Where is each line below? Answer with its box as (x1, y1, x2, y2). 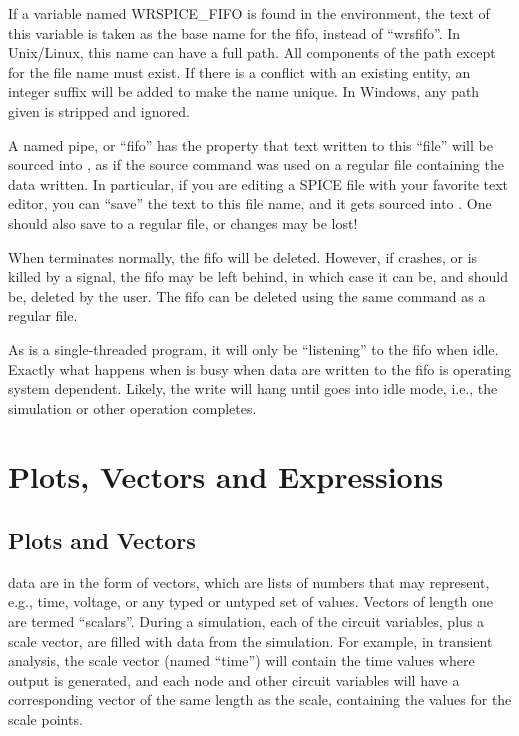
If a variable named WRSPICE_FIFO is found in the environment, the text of (8, 3, 490, 23)
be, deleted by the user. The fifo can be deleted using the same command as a (8, 285, 486, 306)
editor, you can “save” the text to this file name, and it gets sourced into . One (8, 193, 492, 214)
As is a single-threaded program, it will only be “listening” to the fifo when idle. (8, 338, 499, 359)
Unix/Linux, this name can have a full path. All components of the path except (8, 42, 496, 63)
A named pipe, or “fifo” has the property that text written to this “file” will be (8, 134, 493, 155)
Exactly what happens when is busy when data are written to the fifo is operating (8, 358, 512, 379)
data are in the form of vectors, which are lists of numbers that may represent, (8, 571, 490, 592)
